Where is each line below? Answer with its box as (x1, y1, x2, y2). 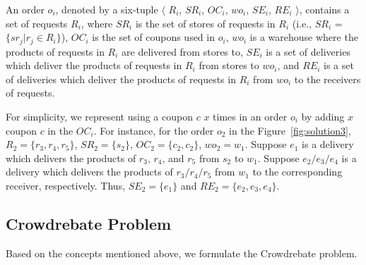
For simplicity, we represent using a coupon (6, 109, 193, 124)
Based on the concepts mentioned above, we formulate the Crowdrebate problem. (6, 245, 358, 260)
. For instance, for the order (93, 123, 214, 137)
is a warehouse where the (249, 30, 358, 44)
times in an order (213, 109, 288, 124)
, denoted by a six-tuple (55, 2, 158, 16)
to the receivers (294, 71, 361, 86)
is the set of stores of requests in (135, 16, 276, 30)
